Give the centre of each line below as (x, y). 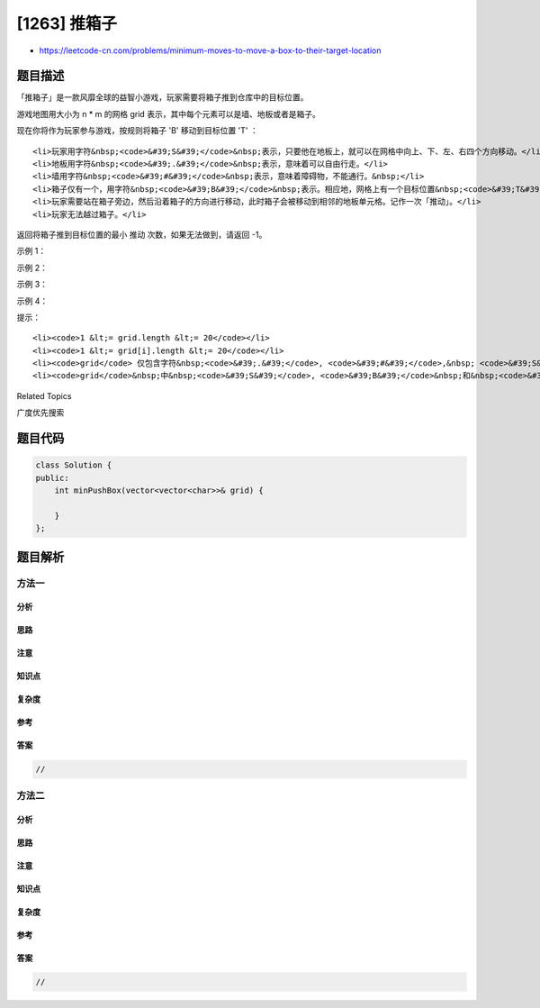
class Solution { (74, 465)
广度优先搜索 (40, 413)
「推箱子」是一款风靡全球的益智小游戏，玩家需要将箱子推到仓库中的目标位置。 (162, 97)
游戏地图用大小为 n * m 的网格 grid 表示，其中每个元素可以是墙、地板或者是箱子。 (169, 114)
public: (52, 478)
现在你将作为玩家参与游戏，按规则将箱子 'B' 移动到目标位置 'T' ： (137, 131)
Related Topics (44, 395)
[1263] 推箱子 (67, 23)
